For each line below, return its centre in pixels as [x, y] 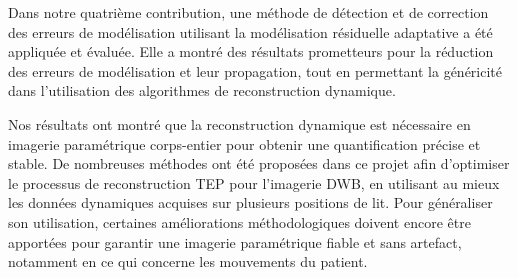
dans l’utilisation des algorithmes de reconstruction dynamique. [202, 90]
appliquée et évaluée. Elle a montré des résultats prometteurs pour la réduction [251, 51]
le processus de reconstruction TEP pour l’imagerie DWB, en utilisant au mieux [254, 182]
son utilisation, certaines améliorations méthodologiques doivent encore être [239, 221]
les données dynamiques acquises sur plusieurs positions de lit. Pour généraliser [250, 202]
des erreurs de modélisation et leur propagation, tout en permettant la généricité [255, 70]
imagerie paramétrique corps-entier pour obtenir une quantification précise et [244, 143]
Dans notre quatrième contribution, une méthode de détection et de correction [248, 12]
